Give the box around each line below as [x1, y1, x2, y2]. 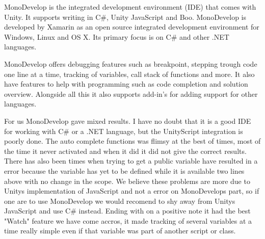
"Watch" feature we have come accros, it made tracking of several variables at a [4, 215, 252, 226]
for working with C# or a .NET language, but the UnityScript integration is [4, 125, 243, 136]
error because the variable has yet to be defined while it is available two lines [4, 165, 245, 176]
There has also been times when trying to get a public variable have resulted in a [4, 155, 258, 166]
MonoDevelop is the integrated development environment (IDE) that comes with [4, 2, 256, 12]
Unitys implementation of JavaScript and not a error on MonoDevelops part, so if [4, 185, 259, 196]
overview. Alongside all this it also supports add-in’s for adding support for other [4, 88, 258, 99]
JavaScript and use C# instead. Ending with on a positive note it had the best [4, 205, 251, 216]
